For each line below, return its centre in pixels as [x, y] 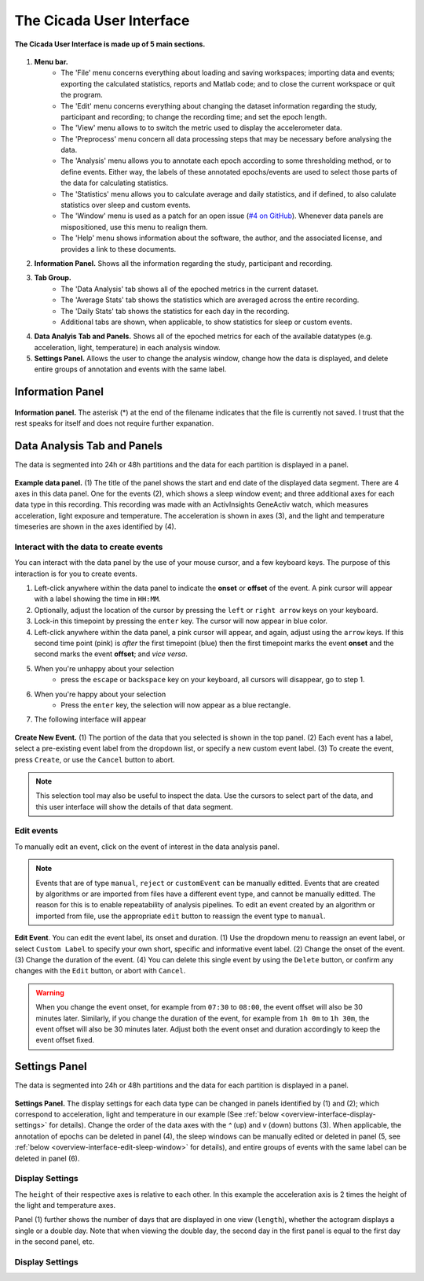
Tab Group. [53, 278]
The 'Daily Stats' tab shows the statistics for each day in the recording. [175, 311]
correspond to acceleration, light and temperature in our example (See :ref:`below [147, 1114]
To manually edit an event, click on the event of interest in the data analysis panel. [147, 847]
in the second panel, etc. [55, 1242]
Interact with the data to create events [89, 547]
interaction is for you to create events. [76, 574]
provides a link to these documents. [119, 249]
